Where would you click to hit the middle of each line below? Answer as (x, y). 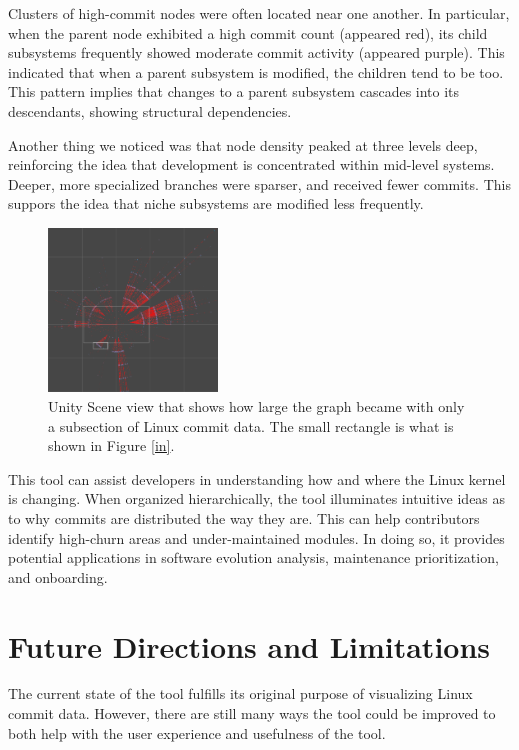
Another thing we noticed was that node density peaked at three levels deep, (243, 144)
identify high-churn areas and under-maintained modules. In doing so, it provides (256, 537)
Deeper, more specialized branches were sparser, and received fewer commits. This (259, 183)
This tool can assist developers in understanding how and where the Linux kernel (257, 478)
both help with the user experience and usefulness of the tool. (197, 732)
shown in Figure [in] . (111, 445)
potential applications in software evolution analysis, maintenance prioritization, (253, 557)
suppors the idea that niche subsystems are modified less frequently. (216, 203)
